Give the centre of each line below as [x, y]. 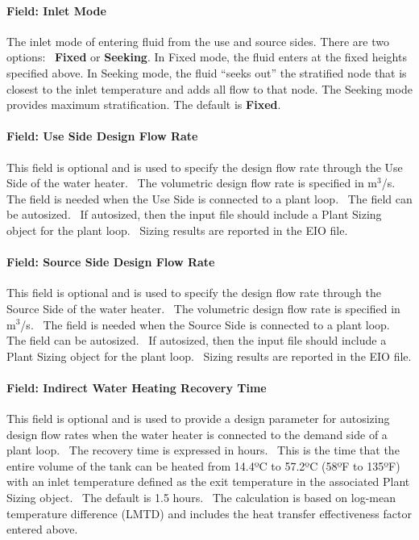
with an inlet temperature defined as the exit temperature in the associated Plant [208, 481]
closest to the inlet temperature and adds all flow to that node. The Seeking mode [209, 88]
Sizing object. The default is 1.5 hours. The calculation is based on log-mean [201, 498]
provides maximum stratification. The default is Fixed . [144, 105]
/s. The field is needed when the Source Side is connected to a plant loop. [205, 324]
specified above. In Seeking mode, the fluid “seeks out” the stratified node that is [207, 72]
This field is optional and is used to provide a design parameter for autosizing [198, 419]
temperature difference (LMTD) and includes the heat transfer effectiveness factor [209, 513]
